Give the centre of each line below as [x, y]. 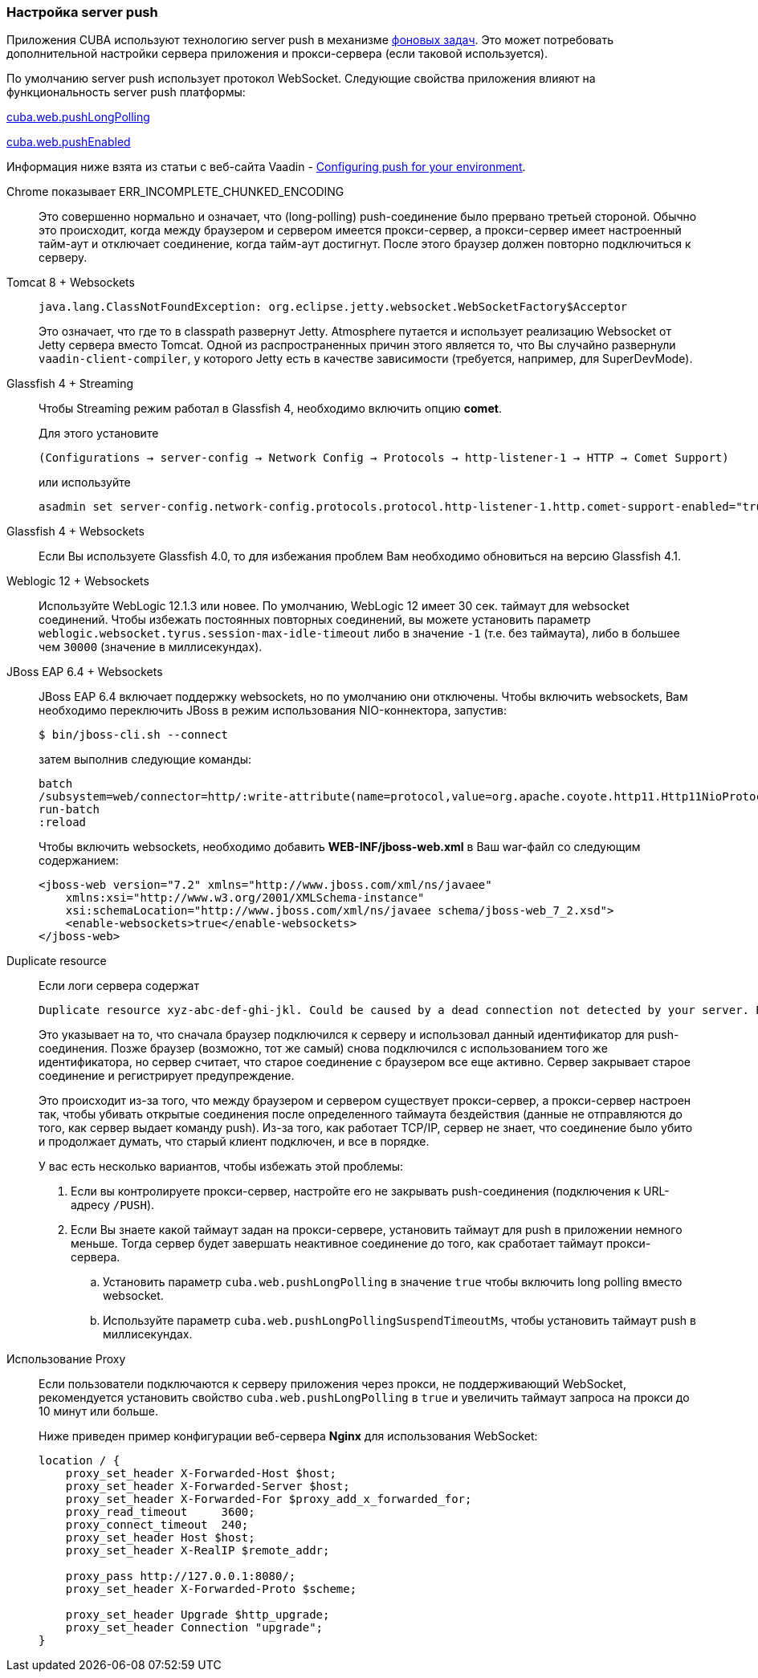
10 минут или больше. [98, 1411]
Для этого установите [99, 434]
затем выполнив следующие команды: [145, 760]
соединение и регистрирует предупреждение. [167, 1076]
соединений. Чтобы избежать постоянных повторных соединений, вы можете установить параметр [315, 620]
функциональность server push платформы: [126, 92]
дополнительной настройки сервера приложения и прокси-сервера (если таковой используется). [277, 54]
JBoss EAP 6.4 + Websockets [85, 672]
